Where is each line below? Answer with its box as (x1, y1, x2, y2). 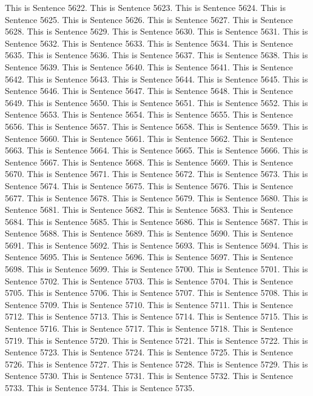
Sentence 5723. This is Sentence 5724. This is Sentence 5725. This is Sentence (5, 346, 293, 358)
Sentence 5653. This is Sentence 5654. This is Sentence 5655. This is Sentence (5, 108, 293, 121)
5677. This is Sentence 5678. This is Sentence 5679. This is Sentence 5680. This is (5, 191, 308, 204)
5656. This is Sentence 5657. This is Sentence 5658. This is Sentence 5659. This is (5, 119, 308, 132)
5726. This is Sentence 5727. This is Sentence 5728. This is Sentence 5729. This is (5, 357, 308, 370)
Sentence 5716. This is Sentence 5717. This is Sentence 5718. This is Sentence (5, 322, 293, 335)
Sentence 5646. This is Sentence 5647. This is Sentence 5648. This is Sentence (5, 84, 293, 97)
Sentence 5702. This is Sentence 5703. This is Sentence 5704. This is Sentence (5, 274, 293, 287)
